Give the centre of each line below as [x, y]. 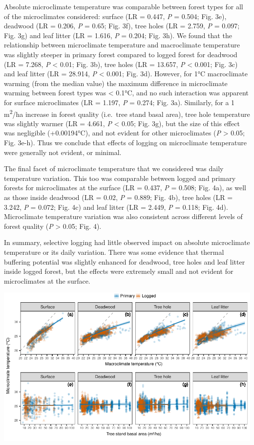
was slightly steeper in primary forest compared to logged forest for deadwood [121, 54]
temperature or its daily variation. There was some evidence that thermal [114, 252]
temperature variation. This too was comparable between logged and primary [120, 178]
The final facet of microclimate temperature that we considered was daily [114, 168]
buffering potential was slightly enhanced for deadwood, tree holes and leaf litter [125, 261]
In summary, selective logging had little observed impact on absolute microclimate [127, 242]
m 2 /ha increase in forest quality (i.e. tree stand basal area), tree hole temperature [127, 113]
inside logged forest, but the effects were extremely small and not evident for [119, 271]
